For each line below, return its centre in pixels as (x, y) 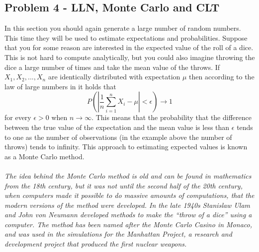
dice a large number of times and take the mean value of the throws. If (112, 67)
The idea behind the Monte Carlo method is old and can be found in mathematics (128, 175)
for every (18, 117)
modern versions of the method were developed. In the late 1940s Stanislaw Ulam (128, 205)
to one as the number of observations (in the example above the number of (118, 137)
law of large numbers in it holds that (60, 86)
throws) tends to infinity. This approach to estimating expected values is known (126, 147)
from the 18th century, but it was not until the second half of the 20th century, (124, 185)
